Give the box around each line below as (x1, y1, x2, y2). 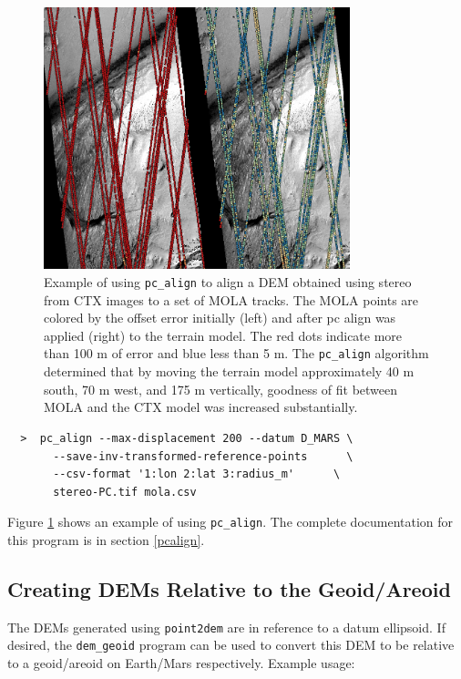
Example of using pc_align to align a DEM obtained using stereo (44, 273, 412, 292)
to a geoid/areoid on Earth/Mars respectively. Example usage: (7, 653, 355, 673)
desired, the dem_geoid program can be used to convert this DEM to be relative (7, 635, 455, 654)
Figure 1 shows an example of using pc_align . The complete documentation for (7, 512, 454, 531)
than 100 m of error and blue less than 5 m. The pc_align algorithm (44, 344, 429, 363)
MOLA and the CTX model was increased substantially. (44, 397, 358, 417)
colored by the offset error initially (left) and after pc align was (44, 308, 396, 327)
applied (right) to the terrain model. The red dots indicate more (44, 325, 403, 345)
